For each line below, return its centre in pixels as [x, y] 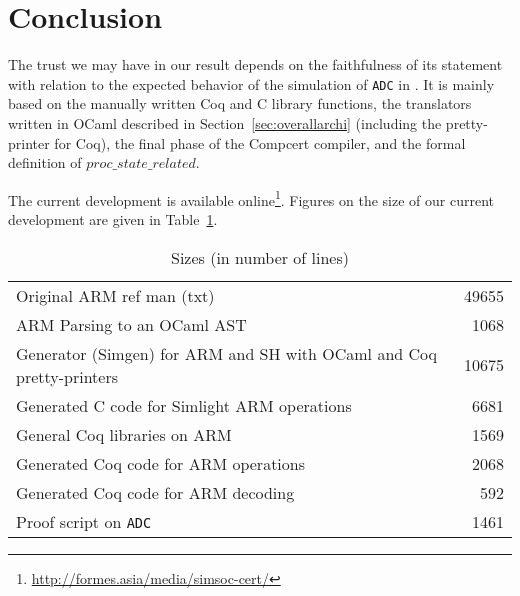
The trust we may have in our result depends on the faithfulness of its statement [255, 64]
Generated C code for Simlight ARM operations [184, 405]
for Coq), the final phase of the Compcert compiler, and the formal [260, 142]
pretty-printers [67, 376]
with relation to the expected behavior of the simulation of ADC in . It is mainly [251, 83]
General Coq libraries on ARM [124, 434]
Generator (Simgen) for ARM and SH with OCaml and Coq [226, 353]
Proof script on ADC [84, 521]
